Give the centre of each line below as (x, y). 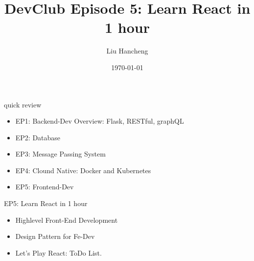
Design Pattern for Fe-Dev (55, 236)
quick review (23, 104)
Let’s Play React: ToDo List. (58, 252)
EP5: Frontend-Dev (45, 187)
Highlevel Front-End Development (67, 220)
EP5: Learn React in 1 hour (46, 203)
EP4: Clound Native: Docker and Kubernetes (83, 170)
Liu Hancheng (127, 51)
